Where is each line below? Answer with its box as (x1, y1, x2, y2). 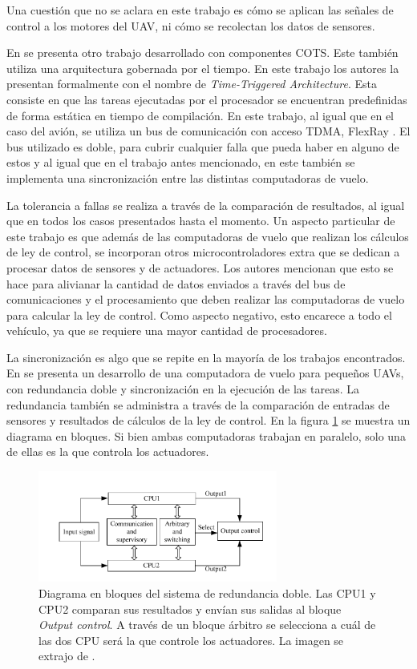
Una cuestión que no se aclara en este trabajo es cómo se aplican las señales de (6, 2, 394, 18)
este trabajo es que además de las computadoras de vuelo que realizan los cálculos (6, 228, 409, 244)
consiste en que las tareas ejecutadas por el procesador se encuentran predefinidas (6, 91, 407, 107)
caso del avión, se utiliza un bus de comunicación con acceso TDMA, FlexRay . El (6, 123, 411, 139)
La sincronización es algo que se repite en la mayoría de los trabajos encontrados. (6, 349, 406, 365)
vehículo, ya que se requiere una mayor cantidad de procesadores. (6, 322, 327, 339)
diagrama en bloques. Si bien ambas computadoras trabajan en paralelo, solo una (6, 427, 406, 444)
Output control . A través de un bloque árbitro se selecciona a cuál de (38, 616, 376, 633)
